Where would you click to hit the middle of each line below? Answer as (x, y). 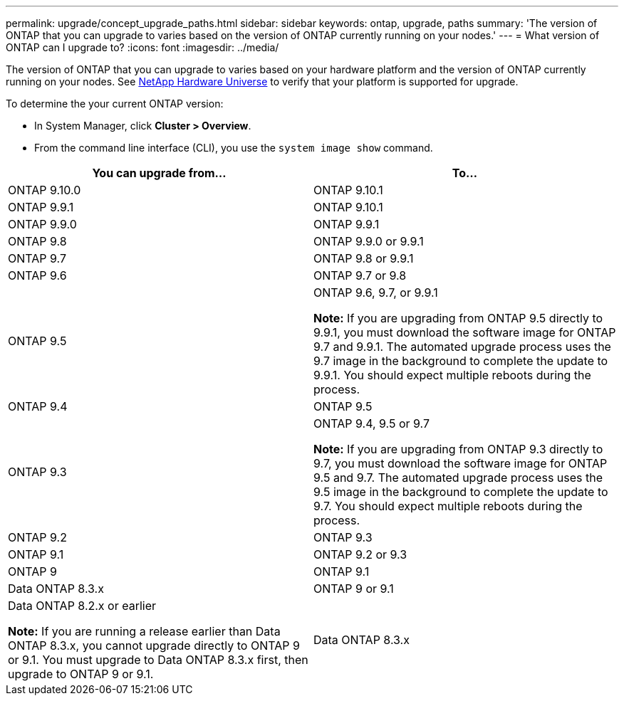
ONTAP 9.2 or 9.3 (360, 554)
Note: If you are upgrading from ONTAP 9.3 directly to (458, 449)
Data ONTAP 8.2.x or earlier (82, 606)
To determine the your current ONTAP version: (115, 104)
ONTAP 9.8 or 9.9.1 (364, 258)
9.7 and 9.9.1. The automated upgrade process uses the (462, 347)
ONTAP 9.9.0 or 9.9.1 (369, 241)
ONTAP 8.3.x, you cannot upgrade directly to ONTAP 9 (154, 645)
